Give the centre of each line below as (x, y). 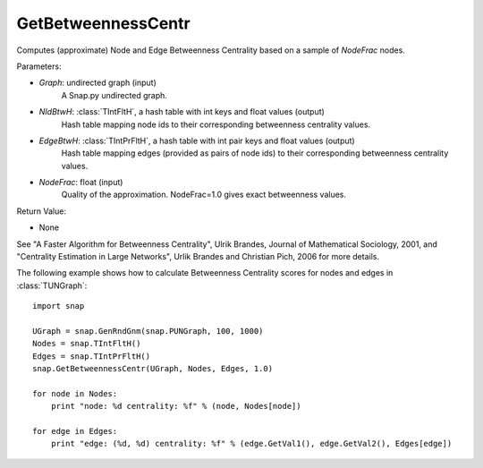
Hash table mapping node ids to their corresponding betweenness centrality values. (216, 124)
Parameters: (39, 66)
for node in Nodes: (75, 393)
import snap (59, 306)
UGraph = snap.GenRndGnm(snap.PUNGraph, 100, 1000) (148, 331)
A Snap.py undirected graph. (114, 95)
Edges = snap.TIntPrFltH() (92, 356)
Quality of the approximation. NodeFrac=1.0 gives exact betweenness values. (204, 195)
